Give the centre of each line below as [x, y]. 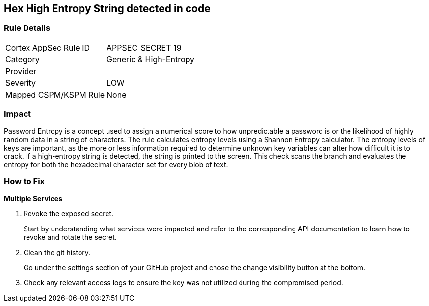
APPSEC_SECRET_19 [144, 47]
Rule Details [27, 28]
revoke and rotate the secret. [70, 237]
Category [23, 59]
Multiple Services [33, 199]
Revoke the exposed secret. [68, 214]
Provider [21, 71]
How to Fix [25, 181]
